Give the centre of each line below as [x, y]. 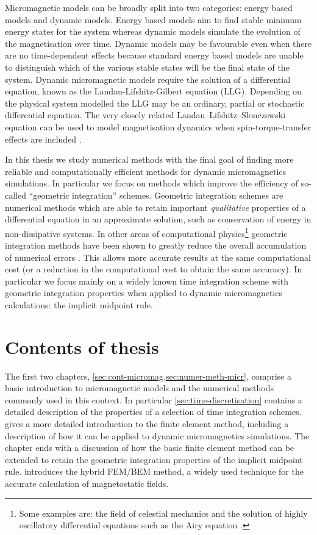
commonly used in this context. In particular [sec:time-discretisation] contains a [154, 399]
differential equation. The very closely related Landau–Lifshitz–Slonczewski [145, 115]
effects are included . [43, 139]
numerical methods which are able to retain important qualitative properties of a [155, 207]
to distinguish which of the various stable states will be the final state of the [147, 67]
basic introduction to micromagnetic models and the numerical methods [139, 388]
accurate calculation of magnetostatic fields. [87, 483]
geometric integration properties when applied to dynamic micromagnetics [144, 293]
